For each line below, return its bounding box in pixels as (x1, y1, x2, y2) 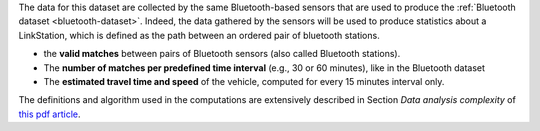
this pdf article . (18, 108, 81, 120)
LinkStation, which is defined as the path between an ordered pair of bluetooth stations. (18, 29, 380, 41)
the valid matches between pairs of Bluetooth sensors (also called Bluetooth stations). (43, 48, 401, 60)
